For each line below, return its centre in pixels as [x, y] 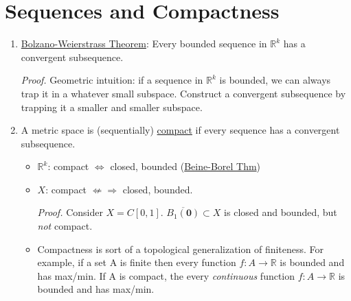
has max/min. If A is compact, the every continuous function [166, 275]
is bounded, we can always [275, 80]
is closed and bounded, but [281, 212]
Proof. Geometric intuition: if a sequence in [112, 80]
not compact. [65, 226]
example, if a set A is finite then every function [137, 262]
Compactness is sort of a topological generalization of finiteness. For [181, 249]
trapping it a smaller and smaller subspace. [112, 107]
